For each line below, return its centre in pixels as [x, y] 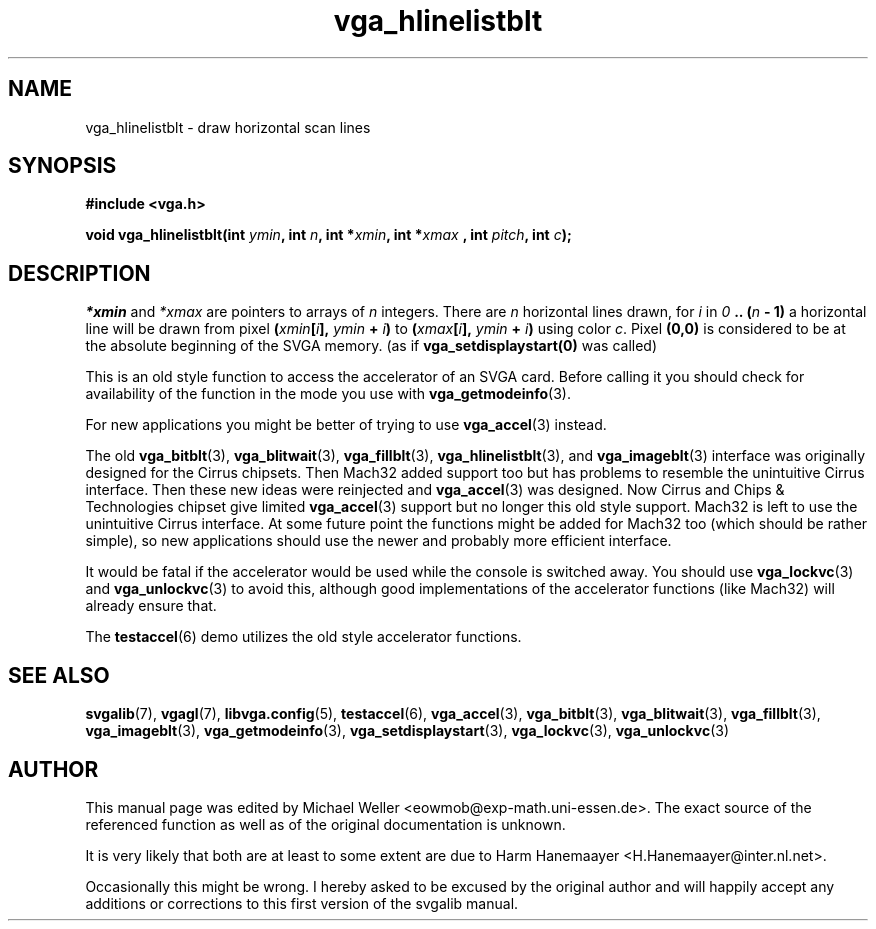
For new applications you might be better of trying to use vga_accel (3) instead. [346, 425]
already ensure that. [151, 606]
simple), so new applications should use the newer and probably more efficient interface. [378, 541]
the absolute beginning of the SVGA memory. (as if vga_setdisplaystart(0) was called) [371, 346]
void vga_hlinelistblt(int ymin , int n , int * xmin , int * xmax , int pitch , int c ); [328, 235]
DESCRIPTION [79, 273]
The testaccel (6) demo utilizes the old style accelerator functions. [303, 637]
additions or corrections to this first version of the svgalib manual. [302, 903]
